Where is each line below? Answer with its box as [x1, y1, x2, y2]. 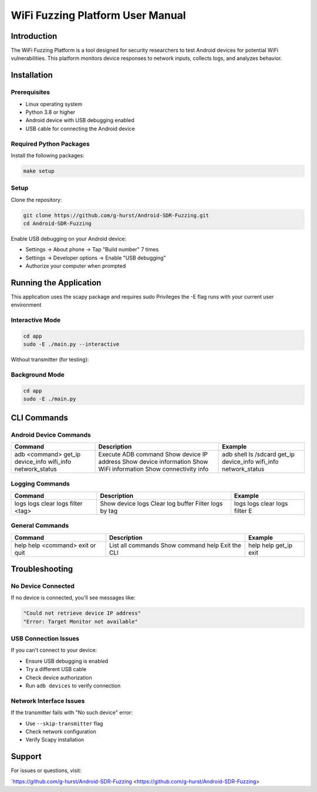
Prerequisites [11, 88, 50, 96]
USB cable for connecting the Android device [25, 125, 135, 132]
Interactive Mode [11, 316, 61, 324]
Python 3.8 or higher [25, 109, 76, 116]
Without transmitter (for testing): [11, 356, 89, 363]
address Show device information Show [98, 458, 208, 466]
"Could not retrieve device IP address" [23, 610, 141, 616]
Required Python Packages [11, 140, 90, 148]
